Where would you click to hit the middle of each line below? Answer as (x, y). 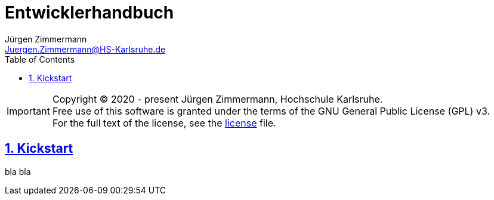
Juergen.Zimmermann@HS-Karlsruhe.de (85, 49)
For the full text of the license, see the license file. (164, 123)
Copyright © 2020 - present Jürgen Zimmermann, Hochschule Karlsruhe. (217, 99)
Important (28, 111)
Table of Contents (40, 59)
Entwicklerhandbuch (89, 13)
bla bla (18, 171)
